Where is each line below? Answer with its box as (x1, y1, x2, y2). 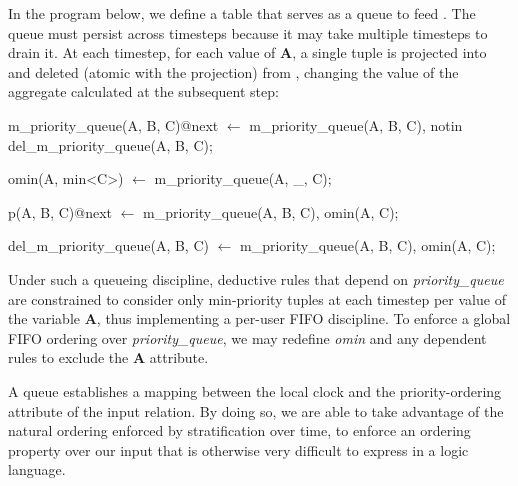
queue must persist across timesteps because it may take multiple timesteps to (8, 22, 488, 43)
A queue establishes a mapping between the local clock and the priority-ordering (8, 380, 502, 401)
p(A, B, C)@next (8, 201, 113, 222)
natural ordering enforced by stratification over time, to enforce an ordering (8, 420, 471, 441)
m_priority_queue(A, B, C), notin (249, 114, 463, 135)
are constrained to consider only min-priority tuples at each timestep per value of (8, 288, 506, 309)
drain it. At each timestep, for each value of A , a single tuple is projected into (8, 42, 487, 63)
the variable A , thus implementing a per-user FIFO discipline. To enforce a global (8, 308, 511, 329)
